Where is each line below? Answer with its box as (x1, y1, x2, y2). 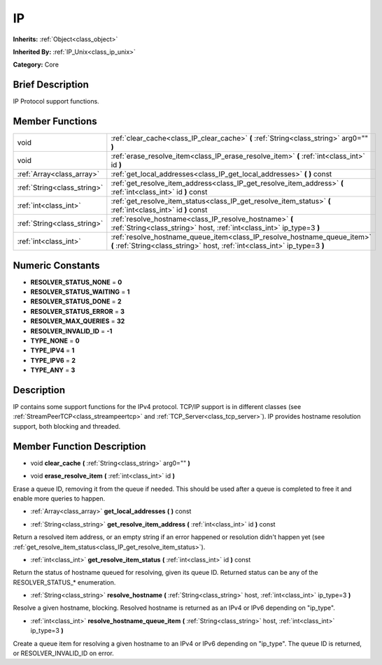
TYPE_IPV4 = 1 (30, 346, 75, 355)
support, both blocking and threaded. (13, 422, 121, 430)
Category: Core (13, 60, 59, 69)
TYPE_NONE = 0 (30, 336, 80, 345)
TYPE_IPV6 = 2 (30, 356, 76, 364)
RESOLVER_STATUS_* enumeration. (13, 578, 116, 587)
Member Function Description (13, 441, 146, 452)
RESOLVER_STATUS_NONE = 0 (30, 278, 122, 286)
